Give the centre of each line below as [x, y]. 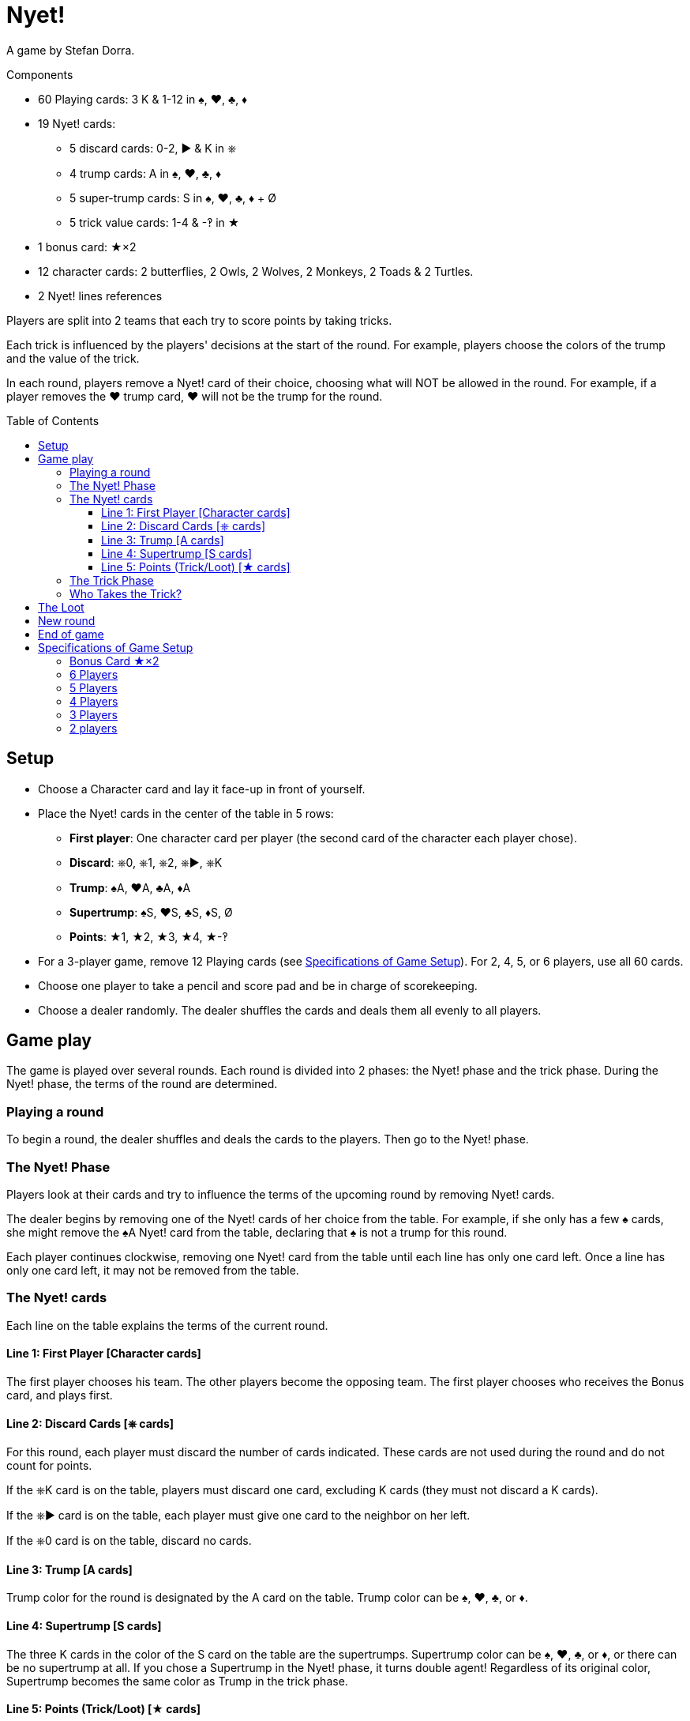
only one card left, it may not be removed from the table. [153, 1270]
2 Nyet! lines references [100, 296]
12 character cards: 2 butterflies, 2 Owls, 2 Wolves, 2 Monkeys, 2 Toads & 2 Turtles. [256, 271]
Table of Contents [53, 420]
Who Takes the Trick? [126, 593]
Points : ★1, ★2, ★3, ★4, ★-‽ [149, 936]
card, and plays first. [60, 1395]
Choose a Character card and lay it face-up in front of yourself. [202, 789]
